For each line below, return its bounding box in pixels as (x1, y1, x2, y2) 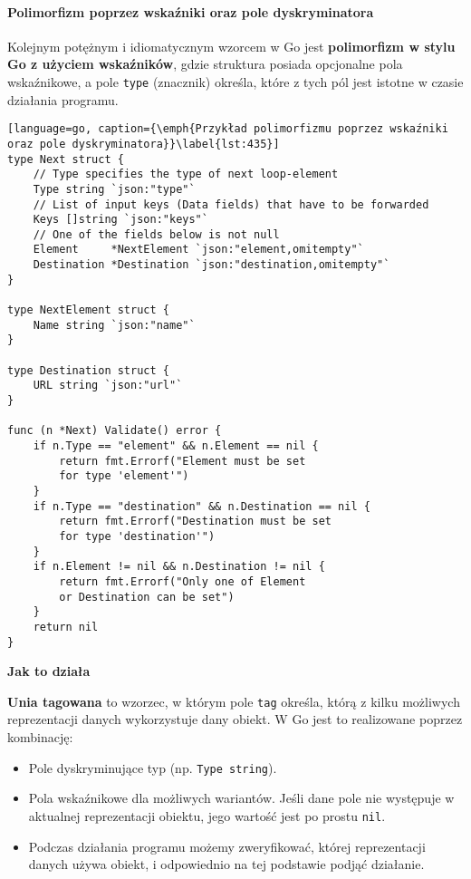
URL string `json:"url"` (33, 379, 183, 392)
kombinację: (7, 728, 73, 747)
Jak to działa (7, 662, 91, 681)
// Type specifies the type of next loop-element (33, 168, 339, 181)
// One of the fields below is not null (33, 227, 280, 241)
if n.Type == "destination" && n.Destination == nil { (33, 499, 370, 513)
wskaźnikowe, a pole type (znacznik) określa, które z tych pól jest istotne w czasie (7, 72, 464, 91)
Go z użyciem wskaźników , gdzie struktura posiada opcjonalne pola (7, 54, 403, 73)
